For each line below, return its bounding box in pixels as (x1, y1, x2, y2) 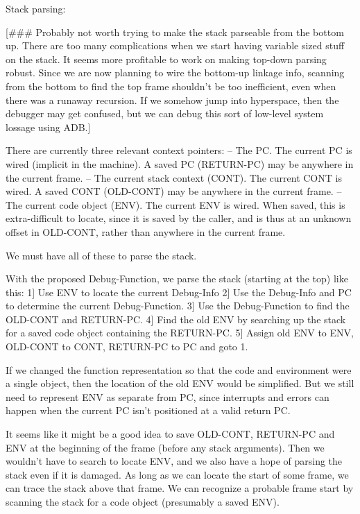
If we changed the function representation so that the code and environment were (6, 362, 352, 377)
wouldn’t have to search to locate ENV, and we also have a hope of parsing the (6, 454, 343, 468)
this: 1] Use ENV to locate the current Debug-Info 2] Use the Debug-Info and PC (6, 284, 352, 299)
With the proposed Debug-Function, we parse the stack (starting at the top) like (6, 271, 348, 286)
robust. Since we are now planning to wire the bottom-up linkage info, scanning (6, 65, 345, 80)
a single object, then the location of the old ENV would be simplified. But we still (6, 376, 354, 391)
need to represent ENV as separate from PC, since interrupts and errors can (6, 389, 329, 404)
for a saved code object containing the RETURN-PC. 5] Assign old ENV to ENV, (6, 325, 354, 340)
